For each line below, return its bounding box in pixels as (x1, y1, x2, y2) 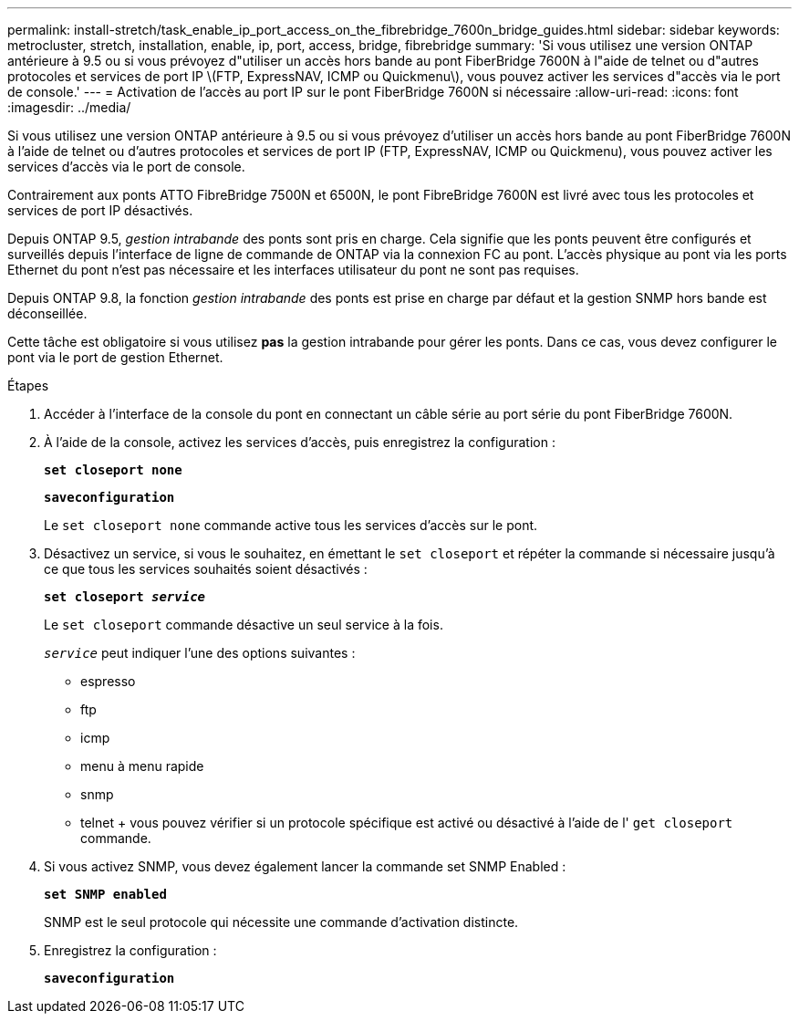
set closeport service (44, 589, 206, 604)
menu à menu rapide (80, 758, 204, 774)
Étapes (7, 378, 49, 393)
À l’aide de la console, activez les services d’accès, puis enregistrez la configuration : (44, 434, 555, 450)
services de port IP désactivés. (7, 203, 193, 218)
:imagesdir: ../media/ (7, 99, 131, 115)
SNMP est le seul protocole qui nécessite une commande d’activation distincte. (44, 914, 519, 930)
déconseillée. (7, 306, 88, 321)
